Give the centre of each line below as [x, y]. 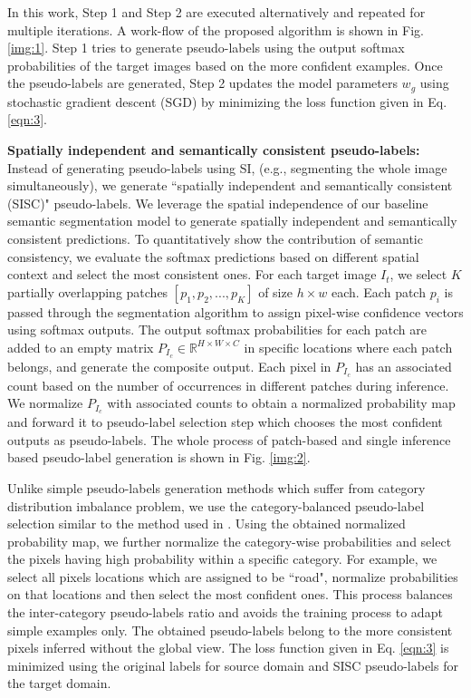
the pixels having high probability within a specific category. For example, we [222, 559]
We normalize [45, 403]
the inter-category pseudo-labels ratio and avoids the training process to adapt [225, 612]
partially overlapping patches [88, 291]
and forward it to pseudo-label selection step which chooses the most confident [225, 422]
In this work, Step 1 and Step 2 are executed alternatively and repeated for [216, 12]
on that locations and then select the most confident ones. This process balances [230, 594]
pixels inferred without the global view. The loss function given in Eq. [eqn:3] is [228, 648]
